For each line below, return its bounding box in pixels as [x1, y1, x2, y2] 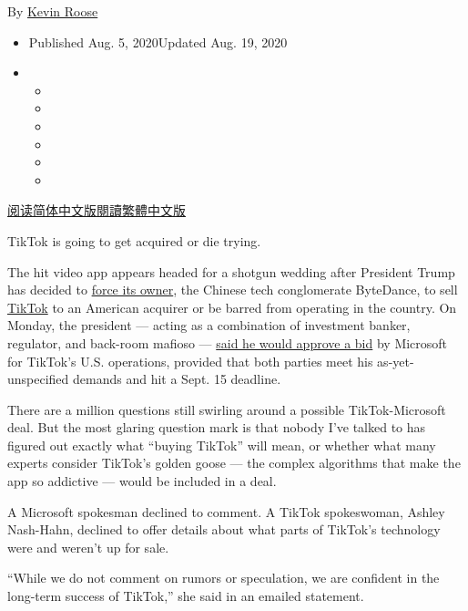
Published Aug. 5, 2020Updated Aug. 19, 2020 [28, 32, 288, 51]
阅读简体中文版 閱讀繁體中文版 [7, 201, 186, 220]
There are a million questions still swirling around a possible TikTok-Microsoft [7, 399, 446, 419]
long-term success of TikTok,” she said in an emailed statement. [7, 586, 364, 606]
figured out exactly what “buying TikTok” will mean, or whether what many [7, 435, 436, 454]
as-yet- [377, 351, 414, 370]
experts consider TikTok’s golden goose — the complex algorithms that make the [7, 453, 461, 472]
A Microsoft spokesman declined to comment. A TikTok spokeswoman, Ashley [7, 502, 445, 521]
